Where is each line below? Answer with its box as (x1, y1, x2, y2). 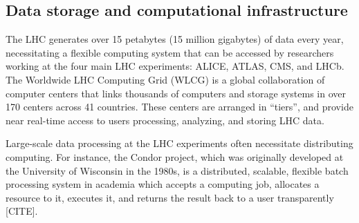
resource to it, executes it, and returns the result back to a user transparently (6, 190, 334, 204)
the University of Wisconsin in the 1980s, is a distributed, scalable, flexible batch (6, 163, 349, 177)
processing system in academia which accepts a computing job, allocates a (6, 177, 320, 191)
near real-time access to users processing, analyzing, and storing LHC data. (6, 113, 324, 127)
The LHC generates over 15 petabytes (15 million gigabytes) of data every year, (6, 32, 344, 46)
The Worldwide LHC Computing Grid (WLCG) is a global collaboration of (6, 72, 325, 86)
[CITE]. (6, 204, 38, 218)
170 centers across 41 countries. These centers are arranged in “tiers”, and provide (6, 99, 353, 114)
